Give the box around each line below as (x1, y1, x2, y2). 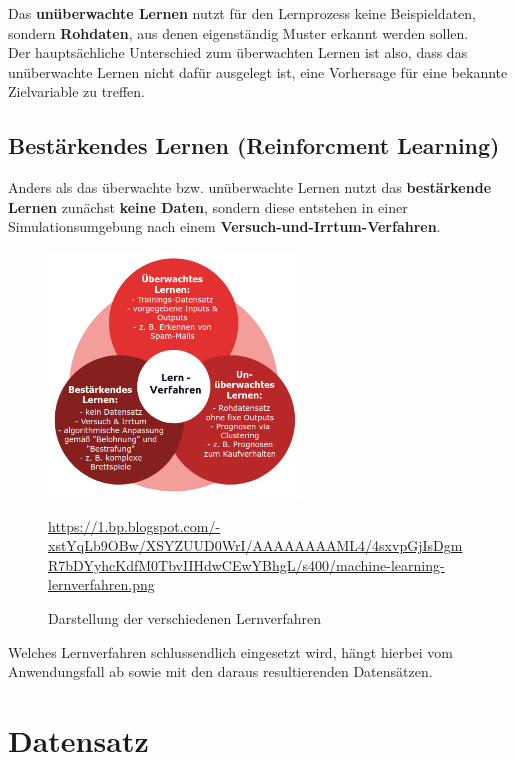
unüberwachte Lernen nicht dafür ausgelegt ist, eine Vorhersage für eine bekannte (8, 61, 508, 82)
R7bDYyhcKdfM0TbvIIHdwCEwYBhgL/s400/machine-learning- (48, 554, 445, 575)
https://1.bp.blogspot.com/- (48, 515, 221, 536)
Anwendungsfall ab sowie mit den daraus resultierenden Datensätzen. (8, 661, 433, 682)
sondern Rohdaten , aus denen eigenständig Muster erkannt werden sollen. (8, 22, 469, 43)
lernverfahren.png (48, 574, 155, 595)
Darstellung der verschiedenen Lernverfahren (48, 608, 322, 629)
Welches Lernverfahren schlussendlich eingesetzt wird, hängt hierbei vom (8, 641, 453, 662)
